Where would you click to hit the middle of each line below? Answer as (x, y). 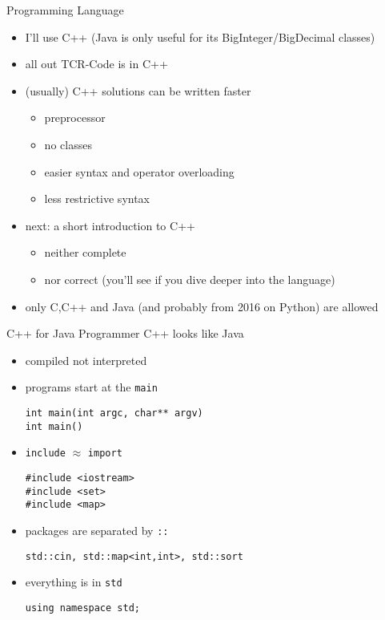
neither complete (85, 252)
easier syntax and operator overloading (139, 171)
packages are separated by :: (97, 530)
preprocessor (75, 118)
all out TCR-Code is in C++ (96, 64)
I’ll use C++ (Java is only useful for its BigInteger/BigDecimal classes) (200, 36)
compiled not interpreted (86, 360)
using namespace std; (82, 608)
